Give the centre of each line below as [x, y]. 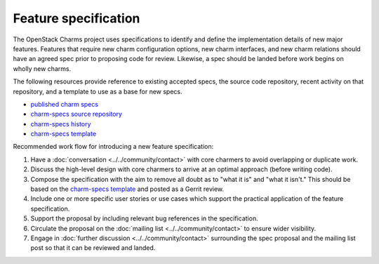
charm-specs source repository [77, 114]
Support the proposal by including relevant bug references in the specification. [145, 218]
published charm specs [64, 104]
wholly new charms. [42, 68]
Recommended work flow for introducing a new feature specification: [113, 147]
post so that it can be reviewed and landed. [93, 248]
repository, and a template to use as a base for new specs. [98, 91]
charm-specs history [61, 124]
